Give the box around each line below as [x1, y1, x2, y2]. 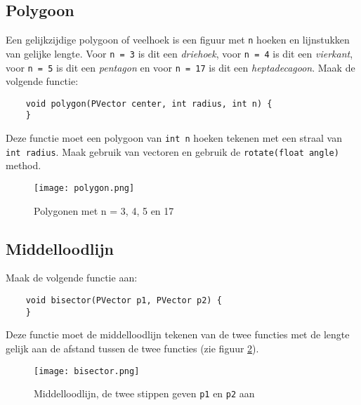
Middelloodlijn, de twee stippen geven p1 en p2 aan [34, 386, 255, 401]
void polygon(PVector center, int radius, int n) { [25, 98, 273, 109]
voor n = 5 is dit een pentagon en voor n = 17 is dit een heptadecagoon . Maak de [6, 60, 355, 74]
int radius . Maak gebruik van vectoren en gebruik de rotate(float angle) [6, 144, 339, 159]
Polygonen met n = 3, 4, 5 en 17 [34, 203, 174, 218]
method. [6, 158, 41, 173]
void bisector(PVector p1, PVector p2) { [25, 296, 222, 306]
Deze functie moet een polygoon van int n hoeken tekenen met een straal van [6, 131, 343, 145]
